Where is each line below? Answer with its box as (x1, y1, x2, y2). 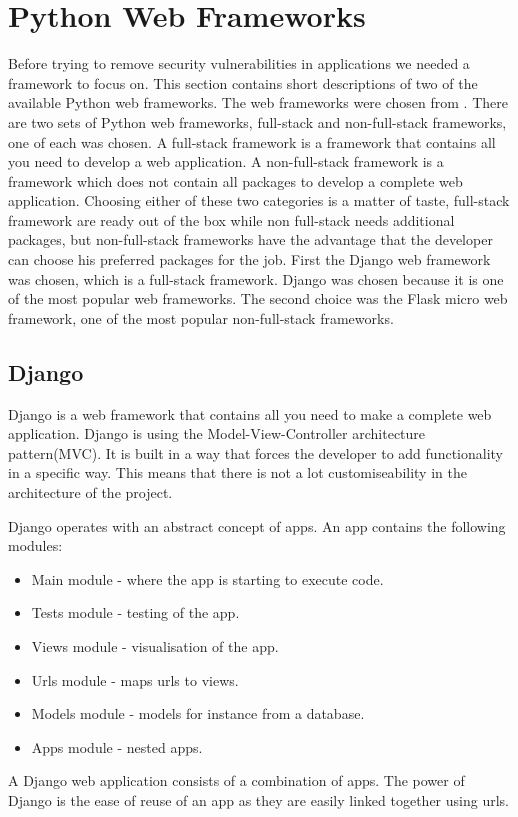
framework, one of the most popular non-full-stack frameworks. (8, 307, 394, 328)
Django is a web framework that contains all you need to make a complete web (8, 403, 492, 424)
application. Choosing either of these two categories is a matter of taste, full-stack (8, 190, 510, 211)
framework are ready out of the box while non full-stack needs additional (8, 209, 455, 230)
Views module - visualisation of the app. (31, 635, 279, 656)
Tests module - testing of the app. (31, 602, 240, 623)
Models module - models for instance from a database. (31, 703, 365, 724)
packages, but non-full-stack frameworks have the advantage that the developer (8, 229, 493, 250)
